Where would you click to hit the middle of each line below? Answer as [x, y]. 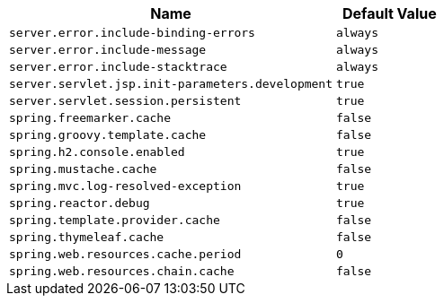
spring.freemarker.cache [90, 118]
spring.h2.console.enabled [97, 152]
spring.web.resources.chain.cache [122, 271]
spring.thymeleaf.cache [87, 237]
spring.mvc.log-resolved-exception [125, 186]
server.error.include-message [108, 50]
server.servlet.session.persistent [125, 101]
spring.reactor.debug [80, 203]
